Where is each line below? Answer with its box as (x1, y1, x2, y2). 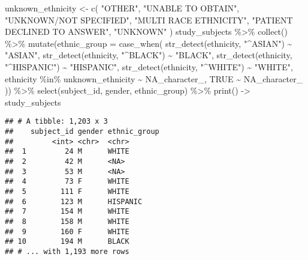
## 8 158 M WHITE (5, 217, 129, 226)
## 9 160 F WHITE (5, 227, 129, 236)
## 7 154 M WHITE (5, 207, 129, 216)
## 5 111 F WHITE (5, 187, 129, 196)
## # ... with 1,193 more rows (5, 247, 129, 256)
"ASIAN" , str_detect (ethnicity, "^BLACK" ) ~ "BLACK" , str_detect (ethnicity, (5, 49, 292, 61)
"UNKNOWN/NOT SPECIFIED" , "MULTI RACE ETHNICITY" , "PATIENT (5, 13, 293, 26)
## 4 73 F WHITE (5, 177, 129, 186)
